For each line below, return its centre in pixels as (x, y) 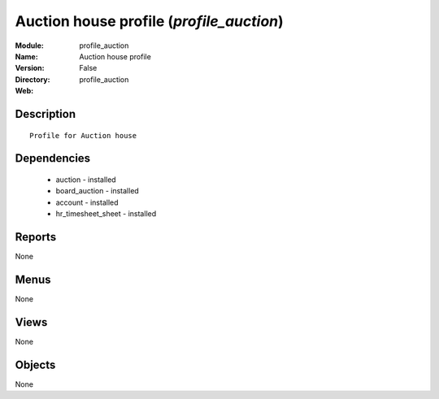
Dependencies (53, 158)
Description (46, 114)
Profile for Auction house (83, 135)
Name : (26, 56)
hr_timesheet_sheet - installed (106, 214)
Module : (29, 46)
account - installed (87, 202)
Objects (35, 364)
